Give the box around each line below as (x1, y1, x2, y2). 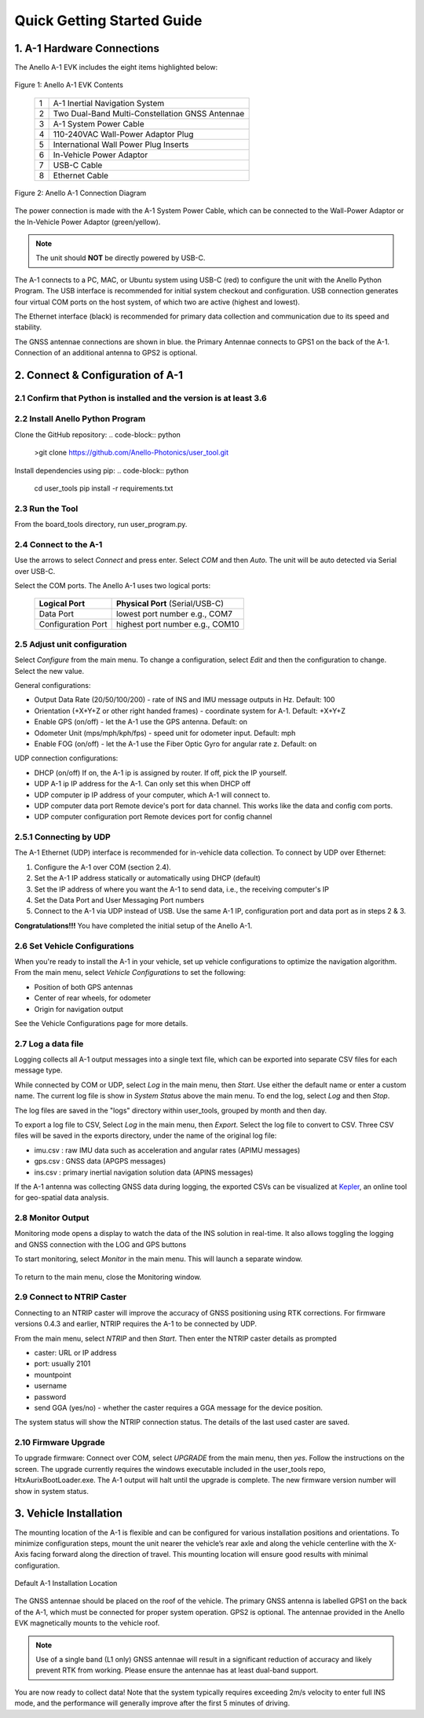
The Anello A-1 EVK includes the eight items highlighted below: (14, 63, 218, 72)
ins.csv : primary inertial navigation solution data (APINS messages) (34, 1168, 254, 1177)
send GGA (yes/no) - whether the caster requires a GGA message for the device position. (34, 1403, 323, 1412)
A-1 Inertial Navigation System (53, 97, 165, 109)
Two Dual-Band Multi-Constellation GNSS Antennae (53, 108, 245, 119)
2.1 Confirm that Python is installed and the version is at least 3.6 (14, 392, 267, 403)
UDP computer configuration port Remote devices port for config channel (34, 812, 272, 822)
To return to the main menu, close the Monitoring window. (14, 1272, 202, 1282)
